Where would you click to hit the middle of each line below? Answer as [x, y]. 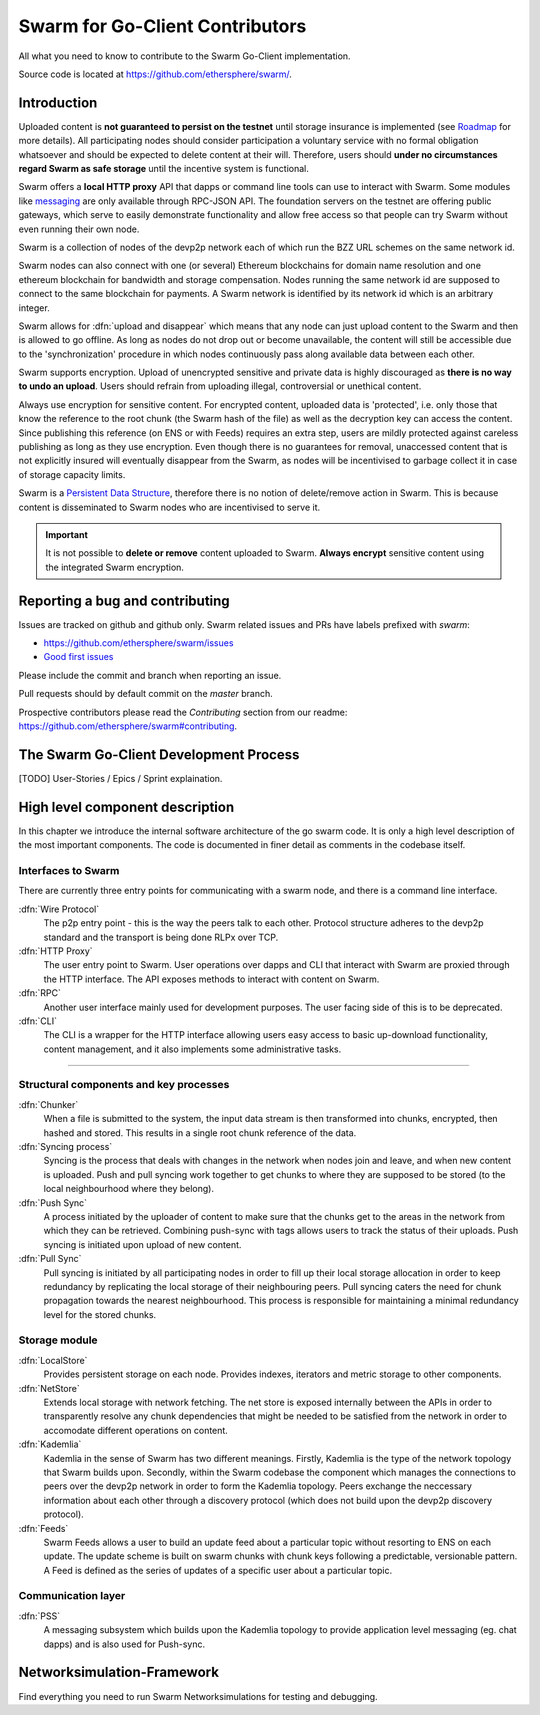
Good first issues [78, 657]
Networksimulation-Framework [119, 1672]
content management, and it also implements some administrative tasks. [192, 1049]
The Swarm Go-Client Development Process [159, 754]
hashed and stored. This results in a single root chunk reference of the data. [200, 1132]
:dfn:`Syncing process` [65, 1146]
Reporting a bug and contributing [124, 600]
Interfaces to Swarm [69, 870]
